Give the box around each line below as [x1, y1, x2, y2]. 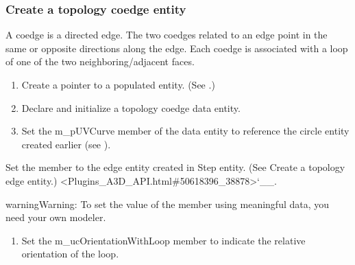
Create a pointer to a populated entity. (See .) [21, 78, 215, 91]
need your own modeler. [5, 210, 106, 224]
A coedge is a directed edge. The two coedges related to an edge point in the [5, 27, 328, 42]
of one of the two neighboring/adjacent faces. [5, 54, 195, 69]
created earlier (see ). [21, 137, 111, 151]
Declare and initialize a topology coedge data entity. [21, 100, 241, 115]
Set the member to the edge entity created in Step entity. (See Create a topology [5, 160, 345, 174]
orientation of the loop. [21, 246, 119, 261]
